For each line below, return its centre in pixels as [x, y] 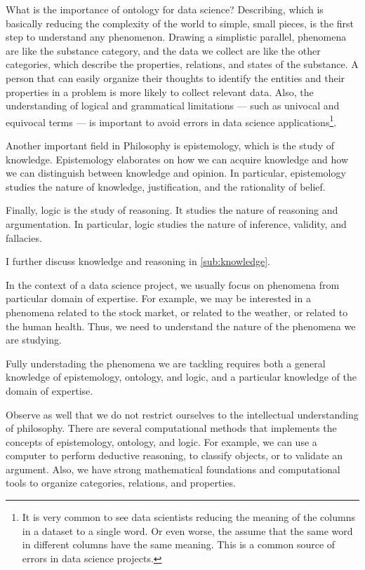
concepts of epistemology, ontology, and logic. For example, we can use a [161, 441]
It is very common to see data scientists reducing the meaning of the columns [188, 517]
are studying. [34, 340]
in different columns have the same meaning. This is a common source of [179, 544]
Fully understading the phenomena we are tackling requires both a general [166, 363]
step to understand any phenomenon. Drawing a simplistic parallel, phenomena [176, 37]
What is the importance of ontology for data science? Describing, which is [165, 9]
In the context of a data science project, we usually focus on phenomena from [173, 284]
